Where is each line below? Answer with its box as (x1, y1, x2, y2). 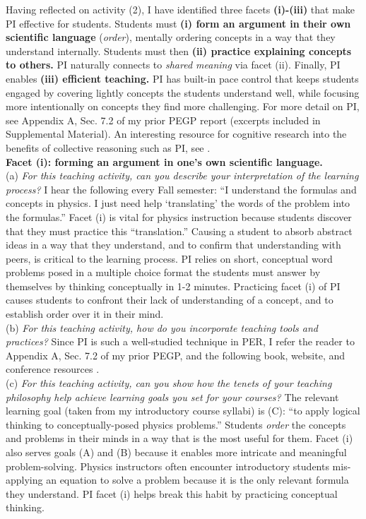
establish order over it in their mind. (6, 306, 164, 321)
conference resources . (6, 362, 100, 376)
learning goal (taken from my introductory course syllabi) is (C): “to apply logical (6, 403, 360, 418)
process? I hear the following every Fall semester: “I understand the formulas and (6, 181, 357, 196)
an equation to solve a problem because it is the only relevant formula (46, 472, 349, 487)
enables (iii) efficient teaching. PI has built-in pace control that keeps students (6, 71, 359, 85)
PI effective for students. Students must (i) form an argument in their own (6, 16, 351, 30)
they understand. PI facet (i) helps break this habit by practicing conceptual (6, 486, 338, 501)
